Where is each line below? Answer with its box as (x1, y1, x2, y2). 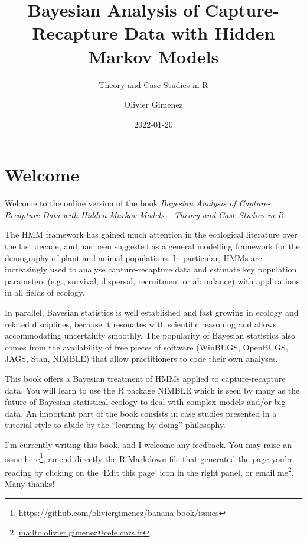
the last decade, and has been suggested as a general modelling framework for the (5, 240, 300, 252)
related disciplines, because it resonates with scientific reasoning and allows (5, 317, 276, 330)
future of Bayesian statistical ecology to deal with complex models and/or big (5, 395, 286, 408)
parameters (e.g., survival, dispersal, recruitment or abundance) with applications (5, 274, 300, 287)
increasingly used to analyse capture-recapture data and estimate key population (5, 263, 297, 275)
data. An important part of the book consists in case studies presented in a (5, 407, 277, 419)
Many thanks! (5, 478, 55, 489)
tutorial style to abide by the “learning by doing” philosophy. (5, 418, 226, 431)
